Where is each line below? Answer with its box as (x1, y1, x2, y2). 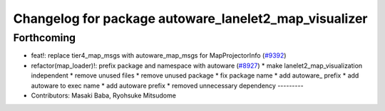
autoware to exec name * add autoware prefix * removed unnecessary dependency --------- (31, 81, 304, 90)
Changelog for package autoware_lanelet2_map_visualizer (13, 11, 368, 26)
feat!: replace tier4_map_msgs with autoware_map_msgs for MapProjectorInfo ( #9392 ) (31, 51, 287, 60)
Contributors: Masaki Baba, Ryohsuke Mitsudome (31, 91, 176, 100)
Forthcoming (13, 31, 76, 44)
